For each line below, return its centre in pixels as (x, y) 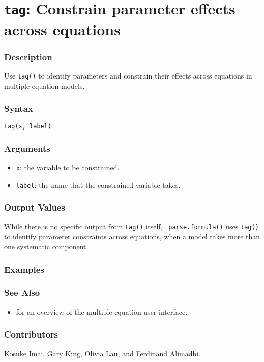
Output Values (35, 207)
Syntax (19, 108)
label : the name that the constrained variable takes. (98, 184)
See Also (22, 292)
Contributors (31, 334)
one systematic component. (46, 247)
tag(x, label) (28, 127)
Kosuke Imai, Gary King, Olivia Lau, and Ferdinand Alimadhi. (102, 353)
